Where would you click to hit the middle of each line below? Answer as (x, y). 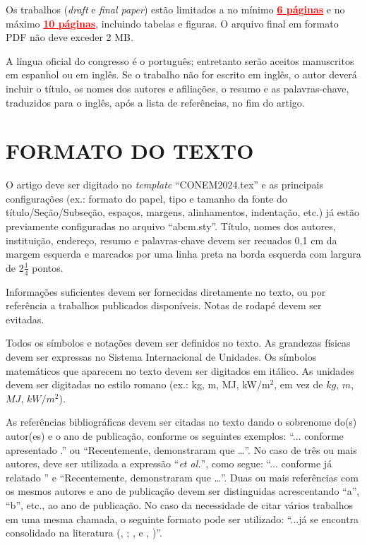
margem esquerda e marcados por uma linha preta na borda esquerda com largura (183, 254)
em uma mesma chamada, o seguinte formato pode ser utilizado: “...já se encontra (182, 519)
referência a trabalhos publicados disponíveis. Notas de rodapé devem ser (164, 305)
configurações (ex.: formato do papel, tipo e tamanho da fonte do (146, 198)
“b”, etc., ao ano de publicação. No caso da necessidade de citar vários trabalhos (180, 504)
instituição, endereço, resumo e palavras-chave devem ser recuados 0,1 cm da (172, 240)
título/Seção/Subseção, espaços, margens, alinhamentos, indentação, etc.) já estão (182, 212)
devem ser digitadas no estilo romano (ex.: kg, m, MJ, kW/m (138, 384)
